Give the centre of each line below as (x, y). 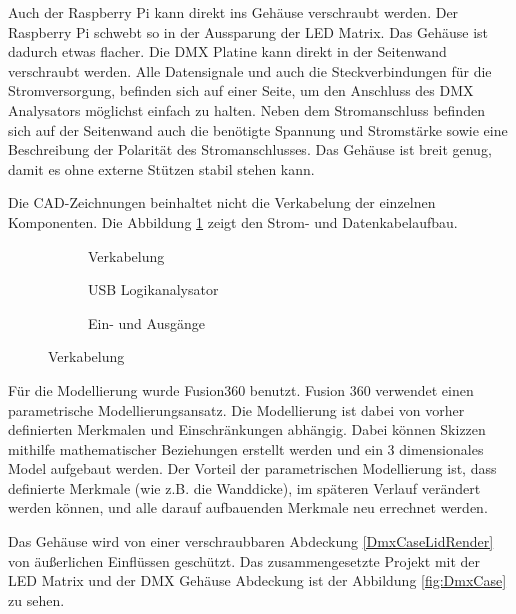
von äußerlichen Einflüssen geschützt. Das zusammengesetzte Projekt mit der (244, 560)
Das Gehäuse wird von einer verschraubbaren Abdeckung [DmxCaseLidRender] (251, 541)
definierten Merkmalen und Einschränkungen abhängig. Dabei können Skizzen (247, 429)
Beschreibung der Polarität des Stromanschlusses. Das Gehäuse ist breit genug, (250, 149)
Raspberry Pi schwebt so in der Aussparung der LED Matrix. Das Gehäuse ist (248, 31)
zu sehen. (36, 599)
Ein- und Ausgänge (146, 322)
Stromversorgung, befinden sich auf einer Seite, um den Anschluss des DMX (241, 90)
